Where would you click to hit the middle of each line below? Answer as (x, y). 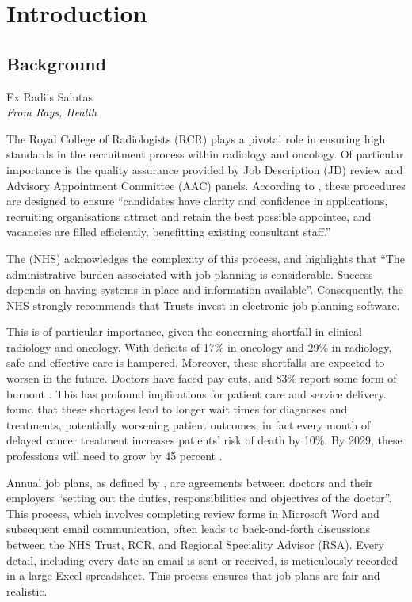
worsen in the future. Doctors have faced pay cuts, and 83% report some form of (202, 378)
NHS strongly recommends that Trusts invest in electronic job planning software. (203, 305)
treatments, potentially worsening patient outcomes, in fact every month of (189, 424)
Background (57, 63)
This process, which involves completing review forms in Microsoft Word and (193, 513)
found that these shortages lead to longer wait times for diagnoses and (177, 409)
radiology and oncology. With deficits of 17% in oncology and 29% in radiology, (199, 347)
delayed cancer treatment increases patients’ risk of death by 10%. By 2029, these (204, 440)
